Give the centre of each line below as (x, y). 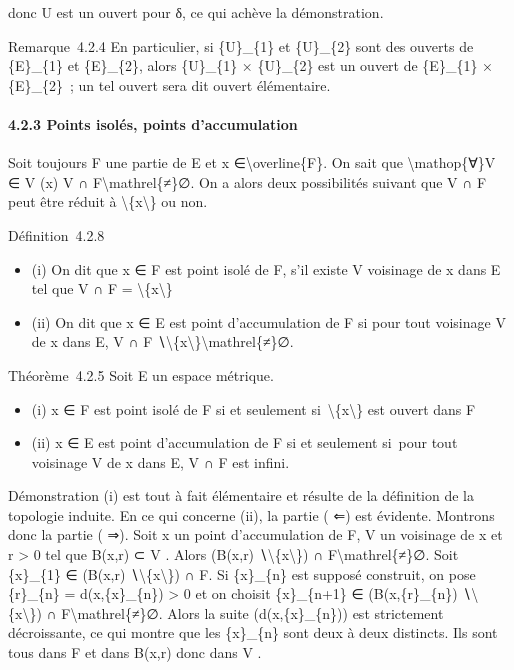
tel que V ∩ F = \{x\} (102, 288)
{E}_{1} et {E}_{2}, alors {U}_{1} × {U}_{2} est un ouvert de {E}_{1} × (250, 65)
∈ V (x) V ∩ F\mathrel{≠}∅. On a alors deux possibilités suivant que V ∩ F (247, 181)
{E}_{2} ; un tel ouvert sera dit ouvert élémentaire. (169, 84)
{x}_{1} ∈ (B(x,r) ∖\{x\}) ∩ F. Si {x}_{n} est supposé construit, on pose (242, 573)
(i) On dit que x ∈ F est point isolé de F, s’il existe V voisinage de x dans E (266, 268)
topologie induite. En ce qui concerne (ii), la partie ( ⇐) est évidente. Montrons (251, 514)
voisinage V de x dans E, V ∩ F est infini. (160, 461)
